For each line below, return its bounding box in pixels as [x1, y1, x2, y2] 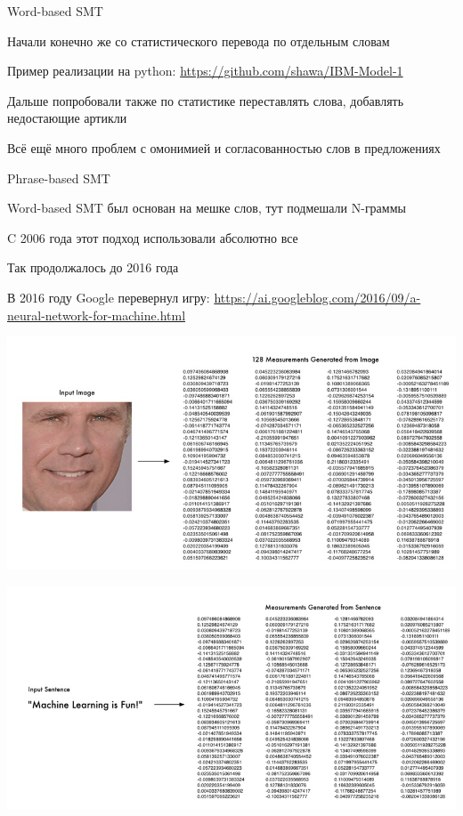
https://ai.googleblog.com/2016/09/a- [214, 287, 421, 306]
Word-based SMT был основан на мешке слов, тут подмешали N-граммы [7, 198, 406, 217]
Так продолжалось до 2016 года [7, 258, 179, 277]
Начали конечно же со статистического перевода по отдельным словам [7, 31, 390, 50]
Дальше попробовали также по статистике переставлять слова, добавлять [7, 91, 404, 109]
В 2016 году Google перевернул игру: [7, 287, 210, 306]
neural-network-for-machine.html [7, 305, 186, 324]
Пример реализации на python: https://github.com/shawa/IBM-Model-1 [7, 61, 403, 80]
